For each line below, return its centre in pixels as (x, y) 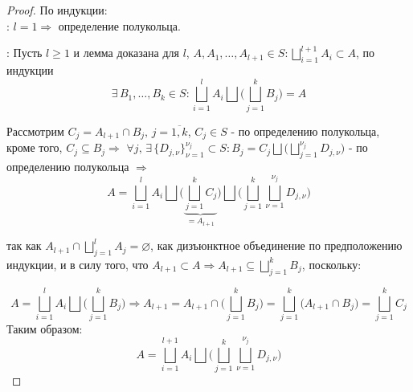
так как (24, 245)
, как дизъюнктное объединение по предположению (276, 245)
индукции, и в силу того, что (78, 264)
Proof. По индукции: (57, 10)
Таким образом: (45, 328)
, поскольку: (331, 264)
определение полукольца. (119, 25)
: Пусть (25, 53)
